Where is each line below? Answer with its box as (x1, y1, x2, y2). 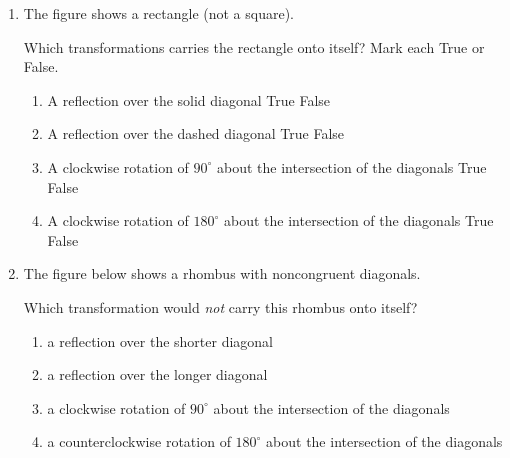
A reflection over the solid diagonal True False (47, 89, 331, 110)
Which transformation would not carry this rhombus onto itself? (23, 296, 418, 317)
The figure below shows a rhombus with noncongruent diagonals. (23, 263, 421, 284)
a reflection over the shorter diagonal (47, 330, 273, 351)
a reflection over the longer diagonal (47, 364, 268, 385)
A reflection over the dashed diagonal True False (47, 123, 345, 144)
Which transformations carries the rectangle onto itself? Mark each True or (23, 36, 485, 57)
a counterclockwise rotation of (47, 431, 231, 452)
